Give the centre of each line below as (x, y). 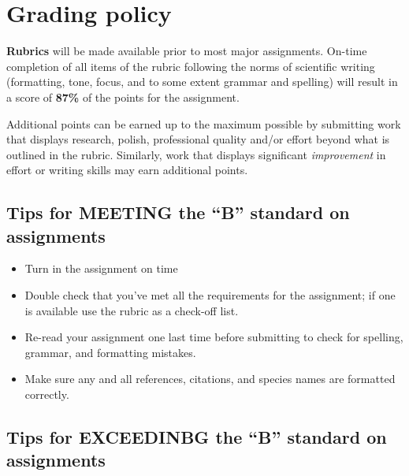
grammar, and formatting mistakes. (110, 352)
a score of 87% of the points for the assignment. (123, 97)
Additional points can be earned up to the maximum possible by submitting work (204, 123)
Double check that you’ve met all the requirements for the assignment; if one (210, 295)
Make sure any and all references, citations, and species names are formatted (210, 379)
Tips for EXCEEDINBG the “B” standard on (197, 437)
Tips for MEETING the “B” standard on (178, 212)
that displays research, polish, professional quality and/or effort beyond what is (198, 139)
